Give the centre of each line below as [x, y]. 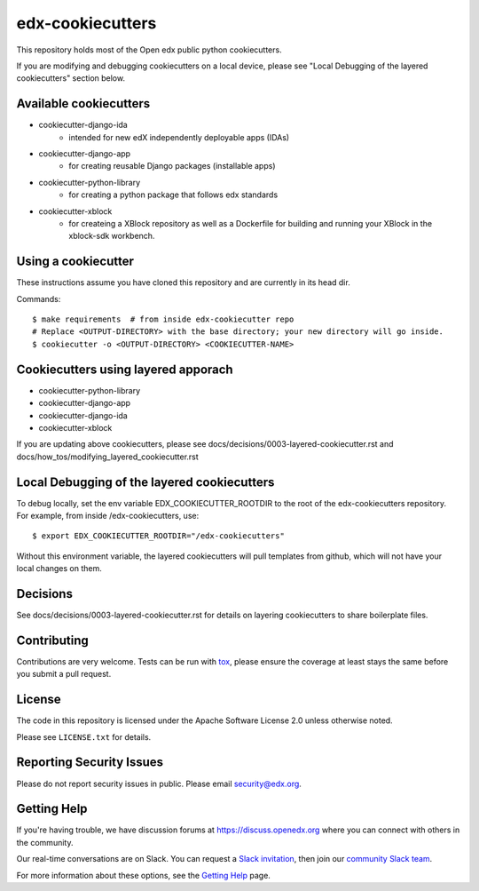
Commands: [39, 298]
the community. [45, 842]
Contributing [52, 640]
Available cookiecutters [83, 103]
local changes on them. [59, 569]
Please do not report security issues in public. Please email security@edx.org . [159, 784]
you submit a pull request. [64, 674]
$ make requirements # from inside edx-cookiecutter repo [163, 319]
